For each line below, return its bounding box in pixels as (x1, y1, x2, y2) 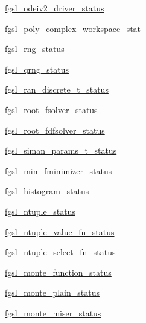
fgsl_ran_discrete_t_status (5, 83, 109, 96)
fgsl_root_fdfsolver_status (5, 123, 105, 136)
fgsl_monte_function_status (5, 266, 112, 278)
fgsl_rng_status (5, 42, 65, 55)
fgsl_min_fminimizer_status (5, 164, 112, 177)
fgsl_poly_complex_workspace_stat (5, 22, 141, 34)
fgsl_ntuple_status (5, 204, 75, 217)
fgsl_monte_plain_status (5, 286, 100, 299)
